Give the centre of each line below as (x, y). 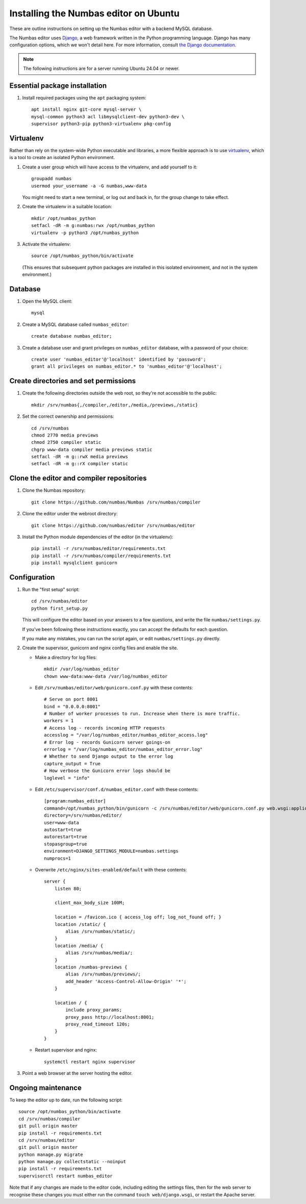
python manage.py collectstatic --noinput (72, 1162)
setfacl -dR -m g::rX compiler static (80, 464)
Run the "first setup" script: (51, 590)
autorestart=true (66, 837)
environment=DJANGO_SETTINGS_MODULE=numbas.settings (111, 851)
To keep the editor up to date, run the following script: (66, 1100)
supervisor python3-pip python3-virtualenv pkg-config (101, 124)
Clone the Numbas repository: (54, 490)
